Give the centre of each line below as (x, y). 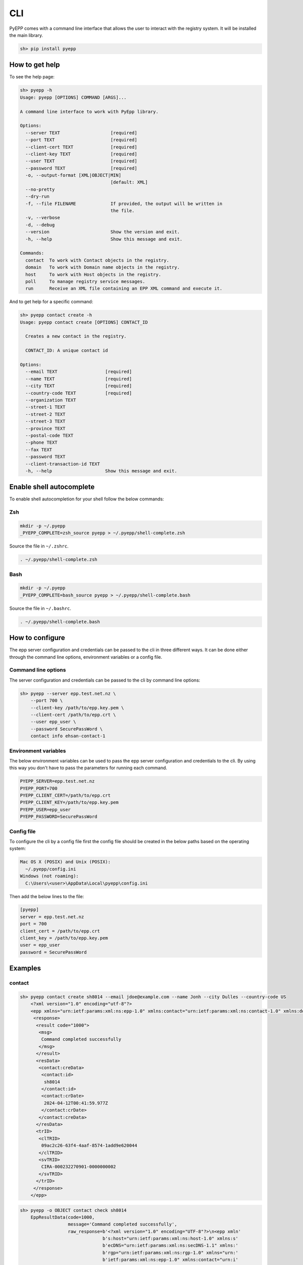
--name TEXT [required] (79, 379)
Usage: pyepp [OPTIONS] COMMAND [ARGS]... (73, 97)
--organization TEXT (51, 400)
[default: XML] (129, 182)
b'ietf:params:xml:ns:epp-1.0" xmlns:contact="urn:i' (170, 1260)
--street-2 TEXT (45, 414)
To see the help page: (32, 77)
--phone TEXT (41, 442)
